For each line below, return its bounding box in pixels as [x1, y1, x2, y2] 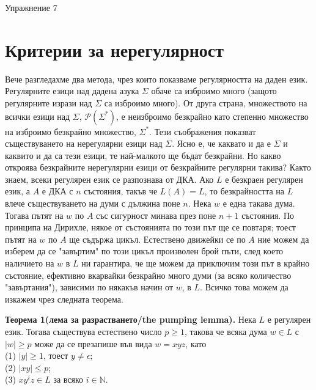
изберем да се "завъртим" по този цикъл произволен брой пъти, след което [5, 245, 284, 257]
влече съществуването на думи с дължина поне [5, 197, 180, 210]
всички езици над [5, 109, 70, 122]
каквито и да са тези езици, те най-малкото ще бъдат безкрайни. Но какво [5, 149, 281, 161]
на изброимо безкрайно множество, [5, 125, 136, 138]
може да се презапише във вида [34, 337, 152, 350]
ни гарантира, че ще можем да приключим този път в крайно [81, 257, 310, 270]
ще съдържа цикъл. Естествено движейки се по [69, 232, 246, 245]
